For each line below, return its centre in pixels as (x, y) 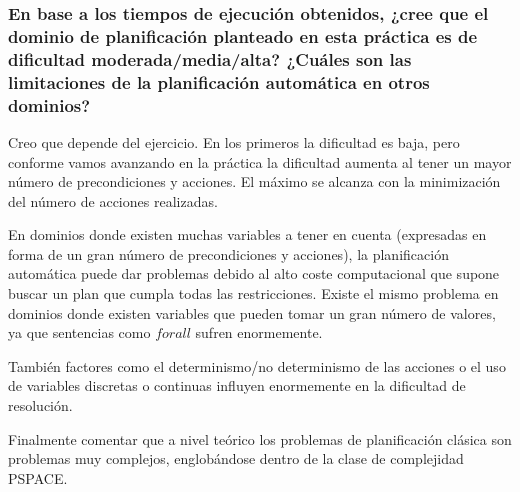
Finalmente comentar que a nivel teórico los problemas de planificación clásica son (260, 438)
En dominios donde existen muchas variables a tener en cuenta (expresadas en (247, 234)
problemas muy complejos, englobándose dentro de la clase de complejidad (236, 458)
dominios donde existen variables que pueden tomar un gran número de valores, (252, 312)
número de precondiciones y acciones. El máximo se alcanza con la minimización (254, 181)
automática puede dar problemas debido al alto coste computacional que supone (254, 273)
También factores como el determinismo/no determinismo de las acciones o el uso (257, 365)
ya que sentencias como (79, 332)
